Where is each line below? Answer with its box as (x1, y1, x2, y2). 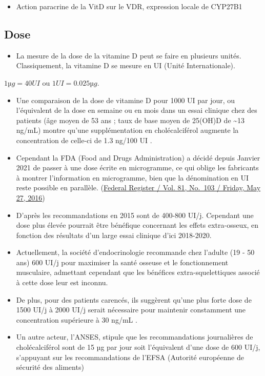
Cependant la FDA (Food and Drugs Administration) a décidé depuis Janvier (16, 152, 260, 163)
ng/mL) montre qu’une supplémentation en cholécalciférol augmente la (16, 125, 239, 135)
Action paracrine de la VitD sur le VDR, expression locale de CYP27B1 (16, 1, 242, 11)
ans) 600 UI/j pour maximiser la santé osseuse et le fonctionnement (16, 256, 229, 267)
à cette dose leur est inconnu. (16, 277, 108, 288)
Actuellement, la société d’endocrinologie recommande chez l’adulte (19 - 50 (16, 247, 255, 258)
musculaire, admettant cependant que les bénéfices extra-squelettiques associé (16, 267, 260, 278)
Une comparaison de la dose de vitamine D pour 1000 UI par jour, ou (16, 94, 235, 105)
